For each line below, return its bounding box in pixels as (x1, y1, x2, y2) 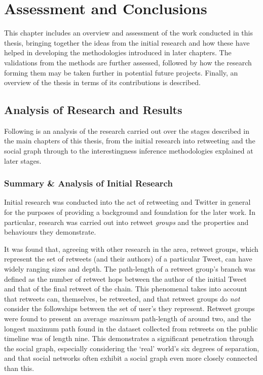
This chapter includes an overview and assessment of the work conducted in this (4, 27, 253, 38)
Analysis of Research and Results (4, 102, 182, 118)
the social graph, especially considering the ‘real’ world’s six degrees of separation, (4, 343, 259, 353)
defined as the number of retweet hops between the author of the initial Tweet (4, 273, 247, 284)
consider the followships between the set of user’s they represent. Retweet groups (4, 303, 255, 314)
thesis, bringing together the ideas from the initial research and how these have (4, 37, 250, 48)
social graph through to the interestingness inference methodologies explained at (4, 145, 253, 156)
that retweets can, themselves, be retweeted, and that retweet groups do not (4, 293, 240, 304)
